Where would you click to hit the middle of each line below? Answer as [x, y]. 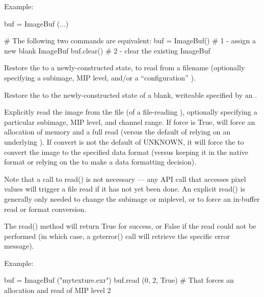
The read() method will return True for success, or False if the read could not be [130, 226]
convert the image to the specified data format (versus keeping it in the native [126, 152]
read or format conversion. [45, 209]
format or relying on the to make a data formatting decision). [100, 162]
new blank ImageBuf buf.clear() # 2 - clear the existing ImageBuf [107, 50]
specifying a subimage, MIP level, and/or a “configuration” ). [100, 77]
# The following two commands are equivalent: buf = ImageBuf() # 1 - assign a [130, 40]
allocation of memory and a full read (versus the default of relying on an [117, 132]
